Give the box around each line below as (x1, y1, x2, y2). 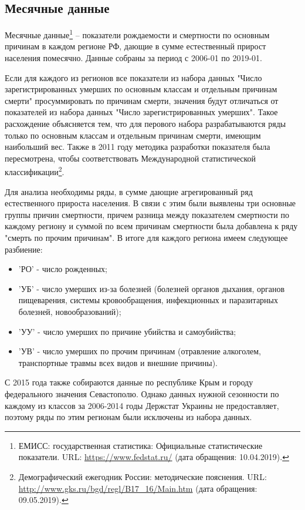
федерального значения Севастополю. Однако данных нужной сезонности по (5, 387, 279, 400)
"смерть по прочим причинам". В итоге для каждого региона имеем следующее (5, 231, 288, 244)
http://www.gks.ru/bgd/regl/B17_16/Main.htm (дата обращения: (18, 482, 257, 494)
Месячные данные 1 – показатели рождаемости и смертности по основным (5, 27, 270, 41)
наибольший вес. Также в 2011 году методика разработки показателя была (5, 140, 270, 153)
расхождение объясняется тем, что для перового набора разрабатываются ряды (5, 118, 286, 130)
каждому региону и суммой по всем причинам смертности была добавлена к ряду (5, 220, 298, 232)
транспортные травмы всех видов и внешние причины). (18, 356, 218, 368)
